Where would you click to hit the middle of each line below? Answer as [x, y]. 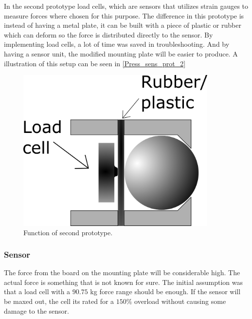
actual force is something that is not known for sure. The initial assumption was [124, 282]
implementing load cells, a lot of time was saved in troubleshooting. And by [117, 44]
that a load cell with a [37, 291]
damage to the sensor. [36, 310]
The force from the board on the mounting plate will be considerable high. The [122, 272]
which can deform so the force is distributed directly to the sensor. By [108, 34]
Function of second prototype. [68, 233]
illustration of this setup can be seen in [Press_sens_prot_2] [95, 63]
